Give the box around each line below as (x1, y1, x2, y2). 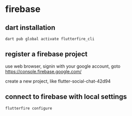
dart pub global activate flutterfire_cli (5, 36, 95, 41)
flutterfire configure (5, 106, 52, 111)
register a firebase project (5, 50, 88, 58)
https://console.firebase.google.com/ (5, 68, 82, 74)
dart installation (5, 23, 56, 32)
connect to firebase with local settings (5, 93, 127, 101)
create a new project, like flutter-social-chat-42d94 (5, 78, 111, 84)
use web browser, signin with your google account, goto (5, 63, 121, 69)
